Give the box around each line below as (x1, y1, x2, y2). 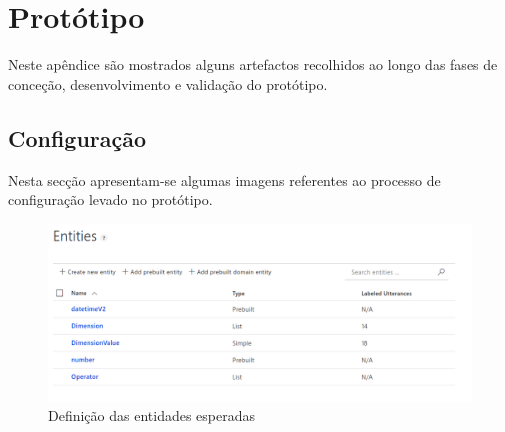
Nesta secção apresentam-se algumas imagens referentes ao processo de (8, 169, 441, 190)
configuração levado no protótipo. (8, 189, 213, 210)
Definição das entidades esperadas (48, 405, 256, 426)
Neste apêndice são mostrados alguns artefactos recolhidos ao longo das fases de (8, 54, 498, 75)
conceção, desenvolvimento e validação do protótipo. (8, 73, 328, 94)
